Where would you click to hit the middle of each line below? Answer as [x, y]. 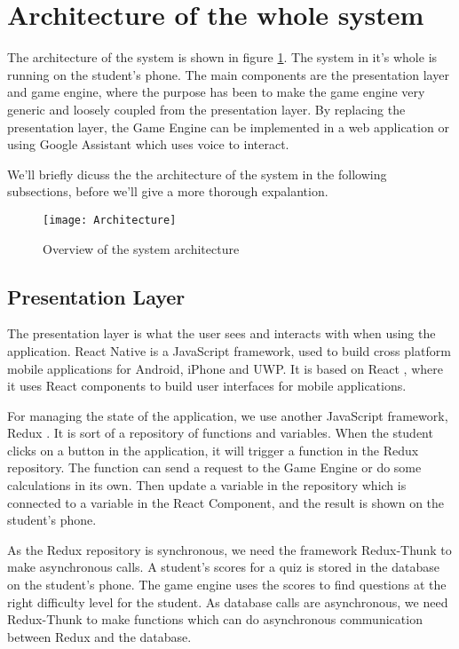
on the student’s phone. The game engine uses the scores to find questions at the [227, 585]
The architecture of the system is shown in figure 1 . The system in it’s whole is [222, 57]
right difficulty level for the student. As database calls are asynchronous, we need [228, 602]
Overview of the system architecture [141, 248]
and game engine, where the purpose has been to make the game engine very [216, 92]
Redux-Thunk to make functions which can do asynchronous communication [215, 619]
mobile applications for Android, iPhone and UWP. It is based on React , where [225, 368]
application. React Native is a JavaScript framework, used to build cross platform [229, 350]
